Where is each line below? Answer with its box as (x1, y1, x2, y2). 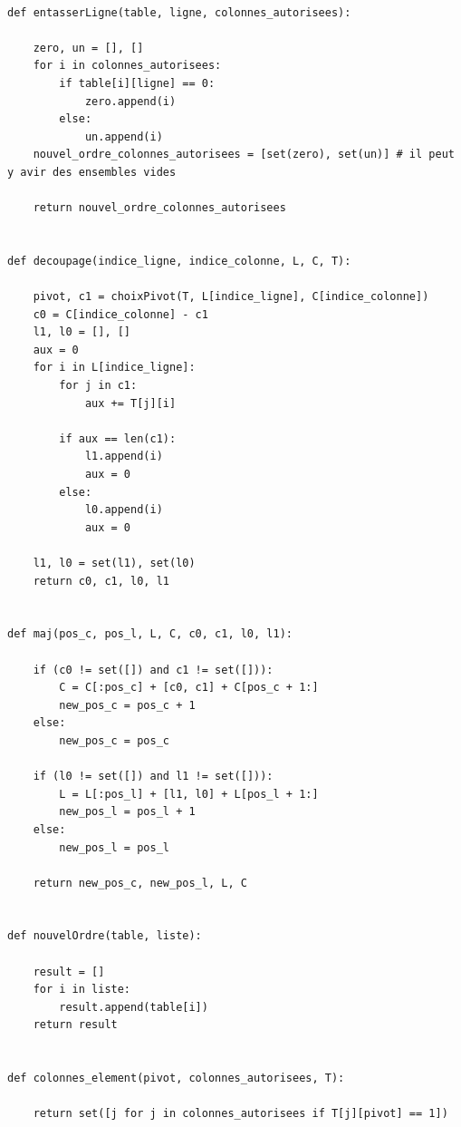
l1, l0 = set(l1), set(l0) (33, 557, 196, 569)
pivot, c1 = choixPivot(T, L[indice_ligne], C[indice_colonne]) (33, 290, 429, 304)
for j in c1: (59, 379, 138, 393)
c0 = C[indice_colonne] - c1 (33, 307, 208, 321)
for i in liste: (33, 983, 131, 996)
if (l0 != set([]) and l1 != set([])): (33, 770, 274, 783)
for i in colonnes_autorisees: (33, 59, 222, 73)
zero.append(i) (84, 94, 177, 108)
